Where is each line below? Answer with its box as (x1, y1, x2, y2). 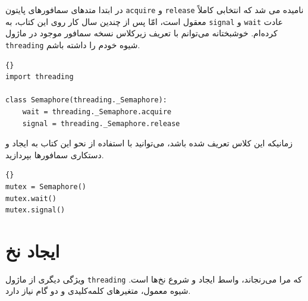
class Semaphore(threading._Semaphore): (5, 96, 168, 105)
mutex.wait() (5, 194, 56, 203)
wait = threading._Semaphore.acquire (22, 107, 172, 116)
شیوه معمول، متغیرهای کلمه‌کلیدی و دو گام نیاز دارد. (5, 284, 191, 297)
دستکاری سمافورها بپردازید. (5, 148, 104, 161)
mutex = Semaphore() (5, 182, 87, 191)
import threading (5, 73, 74, 81)
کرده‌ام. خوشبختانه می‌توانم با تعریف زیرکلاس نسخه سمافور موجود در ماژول (5, 27, 278, 39)
